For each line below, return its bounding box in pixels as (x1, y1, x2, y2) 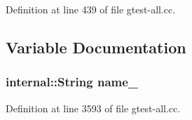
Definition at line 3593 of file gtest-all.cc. (6, 100, 181, 115)
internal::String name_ (6, 73, 139, 91)
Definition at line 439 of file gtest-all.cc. (6, 2, 176, 16)
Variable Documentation (6, 36, 186, 58)
